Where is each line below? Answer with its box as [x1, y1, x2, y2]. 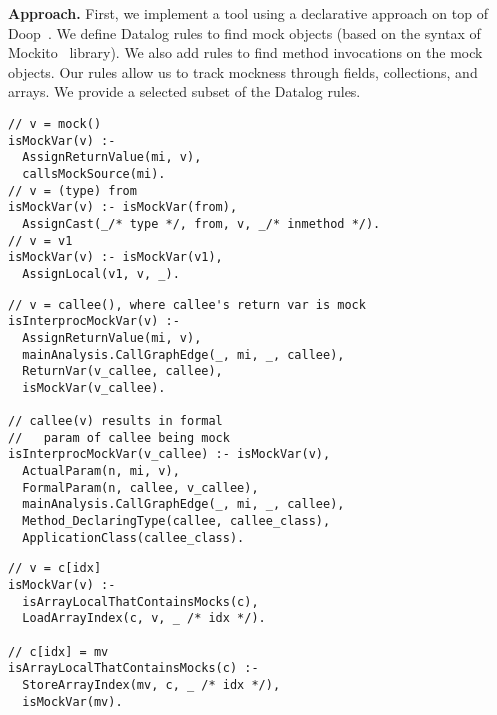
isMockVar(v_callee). [22, 380, 166, 395]
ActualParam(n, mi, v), [22, 464, 180, 479]
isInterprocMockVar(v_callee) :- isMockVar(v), [8, 447, 331, 462]
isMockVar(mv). [22, 694, 123, 709]
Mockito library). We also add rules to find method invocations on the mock [8, 42, 483, 63]
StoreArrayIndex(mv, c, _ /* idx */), [22, 677, 281, 692]
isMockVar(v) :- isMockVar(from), [8, 200, 238, 215]
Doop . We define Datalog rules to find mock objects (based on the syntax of [8, 22, 481, 43]
